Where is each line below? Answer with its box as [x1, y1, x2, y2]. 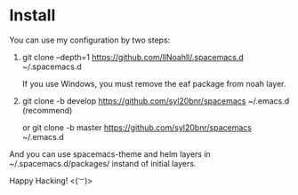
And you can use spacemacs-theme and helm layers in [9, 148, 211, 160]
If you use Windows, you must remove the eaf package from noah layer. [21, 78, 286, 89]
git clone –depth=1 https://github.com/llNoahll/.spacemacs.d [21, 51, 245, 62]
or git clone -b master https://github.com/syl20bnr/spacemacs [21, 121, 252, 133]
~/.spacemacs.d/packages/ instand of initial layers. [9, 158, 197, 168]
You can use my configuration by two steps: [9, 35, 171, 45]
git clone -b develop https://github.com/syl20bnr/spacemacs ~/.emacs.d [21, 95, 290, 106]
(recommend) [21, 105, 73, 115]
